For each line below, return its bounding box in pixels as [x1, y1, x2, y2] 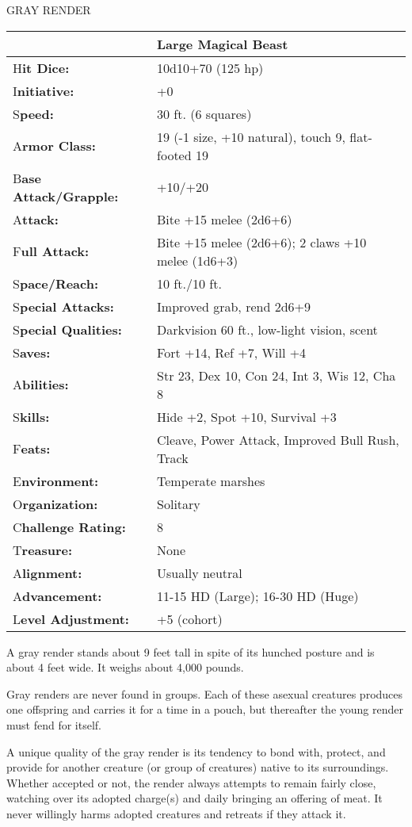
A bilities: [13, 375, 69, 394]
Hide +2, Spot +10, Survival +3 [157, 407, 337, 426]
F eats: [13, 439, 51, 458]
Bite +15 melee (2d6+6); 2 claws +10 [157, 232, 367, 251]
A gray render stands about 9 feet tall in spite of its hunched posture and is [6, 643, 375, 660]
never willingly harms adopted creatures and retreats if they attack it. [6, 805, 346, 821]
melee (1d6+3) [157, 251, 238, 270]
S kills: [13, 407, 50, 426]
